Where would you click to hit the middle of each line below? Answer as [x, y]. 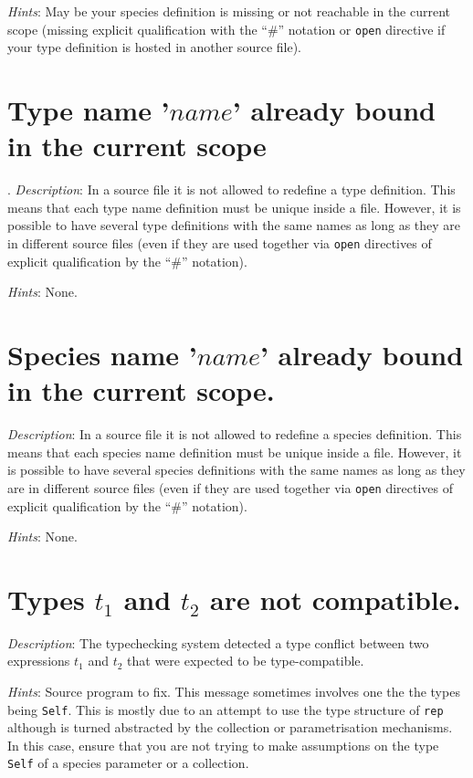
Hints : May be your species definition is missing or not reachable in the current [229, 11]
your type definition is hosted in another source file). [154, 47]
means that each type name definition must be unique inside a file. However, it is [234, 207]
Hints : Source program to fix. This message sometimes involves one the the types [234, 692]
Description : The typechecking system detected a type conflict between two [218, 642]
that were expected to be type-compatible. [246, 661]
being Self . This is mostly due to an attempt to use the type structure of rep [226, 709]
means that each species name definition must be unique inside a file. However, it [235, 452]
